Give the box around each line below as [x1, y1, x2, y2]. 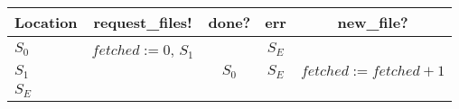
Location [14, 12, 78, 32]
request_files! [93, 12, 192, 32]
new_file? [337, 12, 408, 32]
